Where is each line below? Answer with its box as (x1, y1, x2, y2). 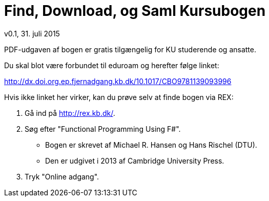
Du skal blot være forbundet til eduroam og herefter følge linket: (4, 61, 219, 70)
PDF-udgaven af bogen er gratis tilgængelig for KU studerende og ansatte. (4, 45, 256, 54)
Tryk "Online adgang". (25, 172, 99, 181)
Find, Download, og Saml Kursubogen (4, 2, 266, 19)
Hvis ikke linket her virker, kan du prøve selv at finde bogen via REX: (4, 92, 234, 102)
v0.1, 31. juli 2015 (4, 29, 60, 38)
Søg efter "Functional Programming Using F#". (25, 124, 181, 133)
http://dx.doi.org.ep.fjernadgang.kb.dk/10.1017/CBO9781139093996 (4, 76, 232, 86)
